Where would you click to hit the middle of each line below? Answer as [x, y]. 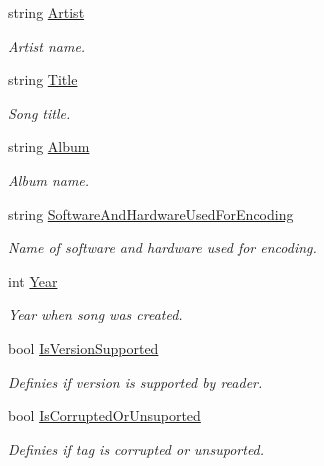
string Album [49, 146]
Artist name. [47, 45]
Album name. [49, 179]
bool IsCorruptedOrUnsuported [104, 415]
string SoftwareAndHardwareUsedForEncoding [151, 213]
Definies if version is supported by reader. [135, 381]
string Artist [46, 12]
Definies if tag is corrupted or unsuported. [136, 448]
